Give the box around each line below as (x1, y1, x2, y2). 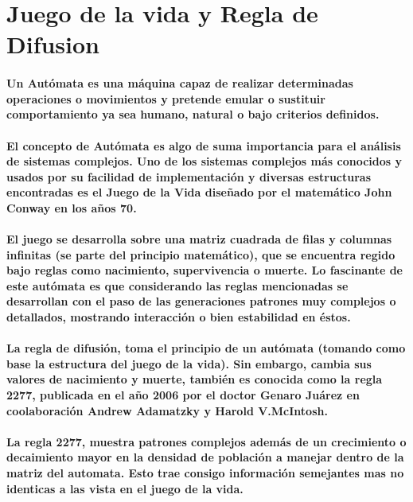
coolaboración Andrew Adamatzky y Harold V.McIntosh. (6, 402, 328, 418)
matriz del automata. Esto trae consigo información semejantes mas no (6, 465, 404, 481)
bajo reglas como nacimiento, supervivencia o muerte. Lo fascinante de (6, 262, 403, 278)
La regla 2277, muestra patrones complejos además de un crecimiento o (6, 433, 407, 449)
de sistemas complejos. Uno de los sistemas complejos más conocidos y (6, 153, 402, 169)
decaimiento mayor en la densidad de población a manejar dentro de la (6, 449, 404, 465)
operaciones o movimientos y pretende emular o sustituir (6, 90, 325, 107)
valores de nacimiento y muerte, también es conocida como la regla (6, 371, 383, 387)
